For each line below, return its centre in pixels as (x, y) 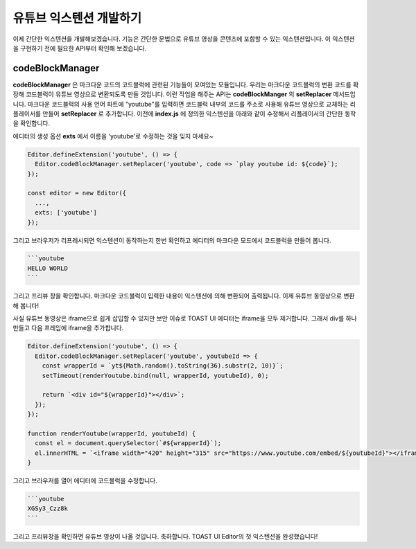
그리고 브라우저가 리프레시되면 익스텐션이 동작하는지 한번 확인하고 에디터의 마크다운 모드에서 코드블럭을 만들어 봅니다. (172, 240)
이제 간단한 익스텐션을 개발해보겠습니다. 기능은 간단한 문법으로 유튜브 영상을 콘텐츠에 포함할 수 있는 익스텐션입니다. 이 (172, 39)
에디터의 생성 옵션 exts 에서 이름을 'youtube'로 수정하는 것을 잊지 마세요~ (113, 136)
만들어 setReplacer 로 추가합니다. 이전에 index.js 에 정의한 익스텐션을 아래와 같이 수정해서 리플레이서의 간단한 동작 (199, 114)
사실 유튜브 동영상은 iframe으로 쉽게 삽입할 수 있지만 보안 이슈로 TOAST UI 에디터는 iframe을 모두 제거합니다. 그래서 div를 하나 (185, 318)
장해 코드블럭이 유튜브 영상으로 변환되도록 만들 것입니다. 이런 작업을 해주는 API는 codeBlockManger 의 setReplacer (172, 94)
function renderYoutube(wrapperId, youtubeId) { (112, 433)
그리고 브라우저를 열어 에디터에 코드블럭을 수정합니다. (85, 480)
